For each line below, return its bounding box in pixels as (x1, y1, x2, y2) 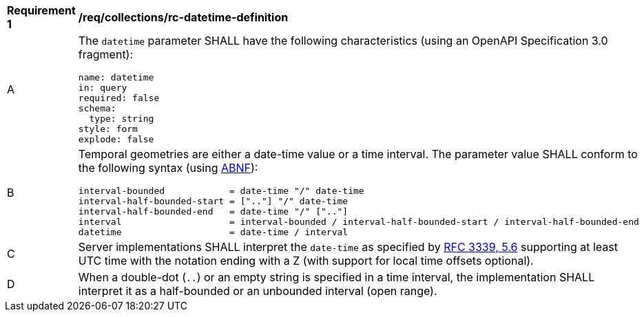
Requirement (7, 3, 76, 17)
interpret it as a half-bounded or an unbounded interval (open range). (78, 284, 437, 298)
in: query (78, 83, 127, 93)
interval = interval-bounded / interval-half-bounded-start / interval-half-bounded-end (78, 217, 639, 227)
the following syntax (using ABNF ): (78, 161, 258, 175)
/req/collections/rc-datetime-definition (78, 10, 289, 24)
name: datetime (78, 72, 154, 83)
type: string (89, 113, 154, 124)
